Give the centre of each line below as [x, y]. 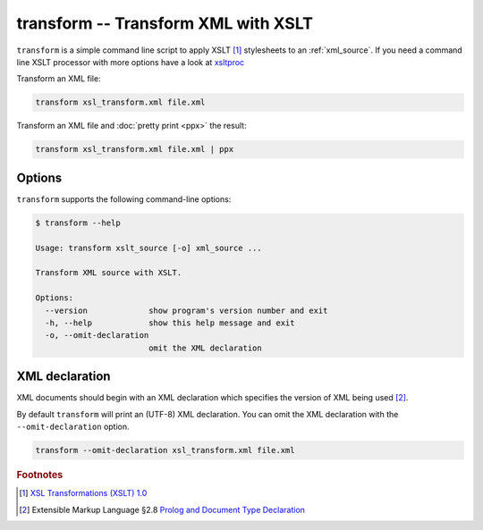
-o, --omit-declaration [97, 336]
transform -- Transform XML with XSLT [165, 23]
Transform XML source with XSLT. [109, 273]
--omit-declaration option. [73, 426]
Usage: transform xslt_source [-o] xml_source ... [149, 248]
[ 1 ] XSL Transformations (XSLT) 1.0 [83, 493]
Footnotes [40, 475]
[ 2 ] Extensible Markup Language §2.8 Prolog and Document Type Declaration [162, 509]
